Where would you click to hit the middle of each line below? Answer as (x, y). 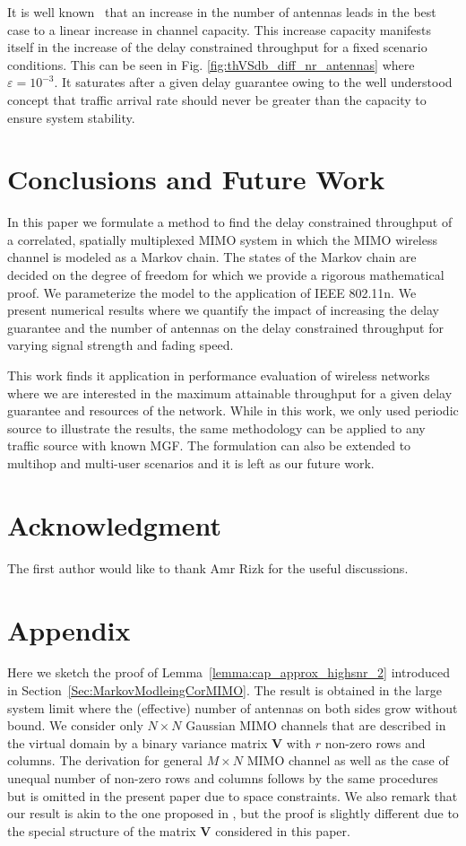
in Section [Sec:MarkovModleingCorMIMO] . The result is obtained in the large (224, 690)
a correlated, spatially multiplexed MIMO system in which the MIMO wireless (222, 239)
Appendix (69, 629)
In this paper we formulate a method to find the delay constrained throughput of (230, 222)
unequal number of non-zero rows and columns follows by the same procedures (223, 778)
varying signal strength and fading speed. (121, 345)
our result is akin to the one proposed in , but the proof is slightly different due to (233, 813)
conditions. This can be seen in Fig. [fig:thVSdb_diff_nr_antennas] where (211, 64)
